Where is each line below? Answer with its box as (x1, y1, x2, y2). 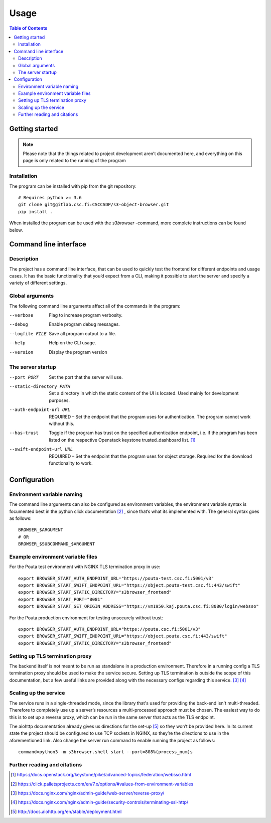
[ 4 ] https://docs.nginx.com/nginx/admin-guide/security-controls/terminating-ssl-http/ (11, 799, 189, 805)
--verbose (9, 312, 34, 318)
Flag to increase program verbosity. (49, 312, 123, 318)
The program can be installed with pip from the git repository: (9, 183, 137, 189)
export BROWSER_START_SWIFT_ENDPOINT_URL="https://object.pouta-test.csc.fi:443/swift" (18, 583, 241, 588)
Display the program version (49, 349, 107, 355)
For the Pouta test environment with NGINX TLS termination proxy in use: (9, 564, 161, 570)
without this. (49, 421, 75, 427)
